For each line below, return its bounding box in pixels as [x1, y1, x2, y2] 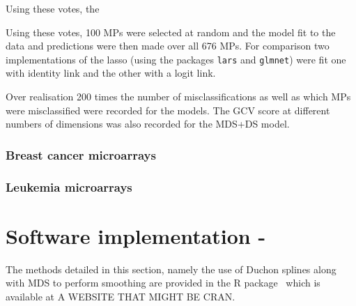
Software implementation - [6, 221, 266, 250]
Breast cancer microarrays [6, 146, 156, 163]
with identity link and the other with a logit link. [6, 66, 216, 80]
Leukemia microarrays [6, 178, 132, 195]
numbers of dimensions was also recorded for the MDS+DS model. [6, 116, 290, 131]
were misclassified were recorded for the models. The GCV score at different [6, 102, 330, 117]
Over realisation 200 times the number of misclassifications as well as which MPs [6, 89, 351, 104]
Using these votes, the [6, 1, 100, 15]
